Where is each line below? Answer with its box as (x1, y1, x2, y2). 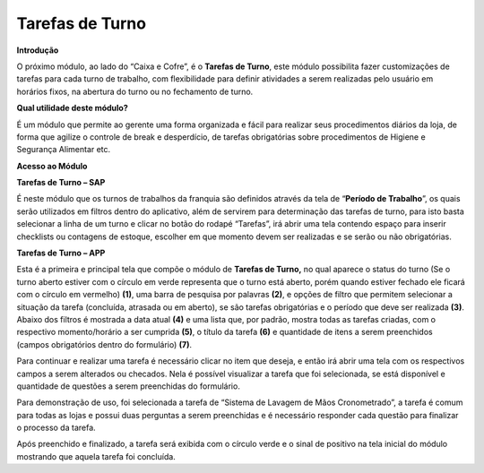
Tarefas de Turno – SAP (16, 177, 106, 188)
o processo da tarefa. (16, 422, 96, 434)
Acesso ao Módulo (16, 160, 88, 171)
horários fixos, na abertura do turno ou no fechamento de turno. (16, 86, 254, 97)
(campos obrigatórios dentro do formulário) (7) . (16, 339, 193, 349)
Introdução (16, 45, 59, 56)
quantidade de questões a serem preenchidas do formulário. (16, 381, 241, 391)
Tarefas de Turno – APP (16, 247, 106, 259)
